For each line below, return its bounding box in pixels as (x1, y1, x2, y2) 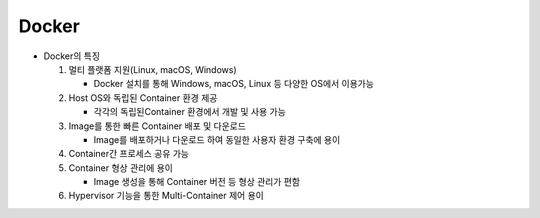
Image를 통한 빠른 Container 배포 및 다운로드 (68, 120, 247, 132)
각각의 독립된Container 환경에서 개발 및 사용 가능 (93, 106, 287, 118)
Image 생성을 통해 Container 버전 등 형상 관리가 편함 (93, 176, 300, 188)
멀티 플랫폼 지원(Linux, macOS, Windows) (68, 63, 237, 75)
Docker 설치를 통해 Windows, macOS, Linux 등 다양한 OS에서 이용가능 (93, 78, 375, 90)
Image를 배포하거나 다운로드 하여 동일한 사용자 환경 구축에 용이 (93, 133, 341, 145)
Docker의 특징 (43, 50, 100, 62)
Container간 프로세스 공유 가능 (68, 148, 190, 160)
